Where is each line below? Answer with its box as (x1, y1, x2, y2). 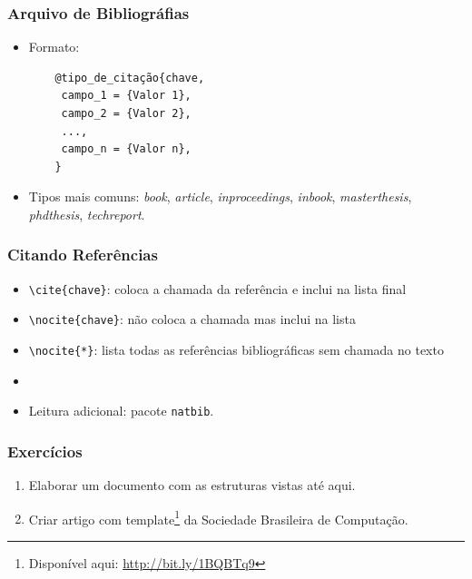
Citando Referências (7, 243, 158, 266)
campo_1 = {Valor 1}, (61, 89, 192, 103)
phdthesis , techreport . (28, 204, 145, 223)
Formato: (28, 37, 80, 56)
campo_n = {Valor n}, (61, 142, 192, 156)
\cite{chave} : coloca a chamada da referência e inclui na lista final (28, 279, 407, 298)
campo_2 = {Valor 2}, (61, 107, 192, 120)
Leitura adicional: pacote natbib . (28, 401, 214, 420)
